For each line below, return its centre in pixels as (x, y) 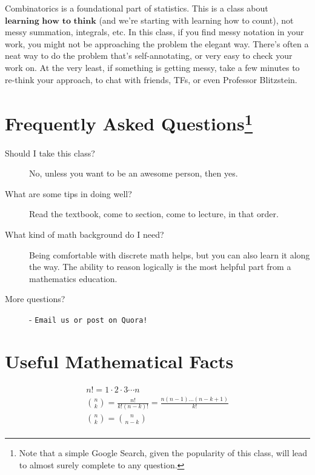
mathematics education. (73, 278)
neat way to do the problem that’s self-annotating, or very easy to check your (149, 56)
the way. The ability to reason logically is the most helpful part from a (160, 267)
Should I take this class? (50, 153)
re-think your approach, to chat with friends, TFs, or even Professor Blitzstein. (151, 79)
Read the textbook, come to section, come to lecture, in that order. (154, 214)
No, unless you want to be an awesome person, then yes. (134, 173)
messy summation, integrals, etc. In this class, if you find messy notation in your (154, 32)
